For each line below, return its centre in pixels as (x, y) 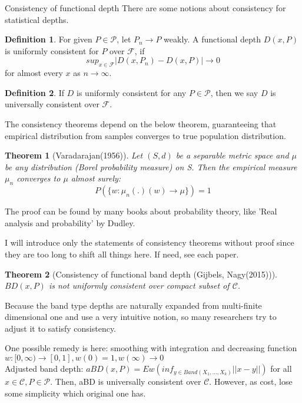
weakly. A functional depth (213, 39)
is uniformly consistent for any (132, 92)
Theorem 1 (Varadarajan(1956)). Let (74, 155)
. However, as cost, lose (251, 381)
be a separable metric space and (232, 155)
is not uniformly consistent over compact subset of (139, 285)
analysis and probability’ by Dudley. (70, 222)
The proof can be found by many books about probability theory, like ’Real (141, 211)
